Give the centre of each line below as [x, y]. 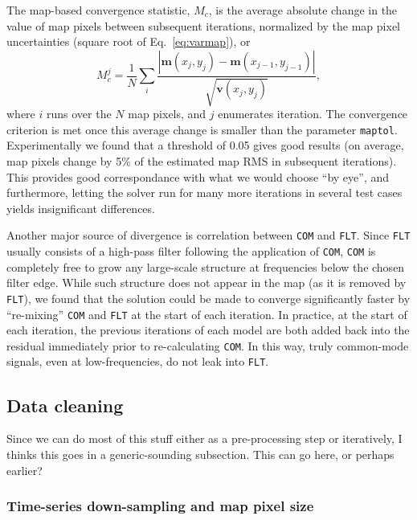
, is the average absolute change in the [303, 10]
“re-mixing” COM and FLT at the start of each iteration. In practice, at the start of [207, 314]
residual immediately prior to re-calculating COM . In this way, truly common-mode [208, 345]
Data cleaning [65, 405]
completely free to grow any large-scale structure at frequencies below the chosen [206, 266]
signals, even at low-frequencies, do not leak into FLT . [138, 361]
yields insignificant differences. [81, 208]
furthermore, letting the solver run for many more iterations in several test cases [204, 192]
